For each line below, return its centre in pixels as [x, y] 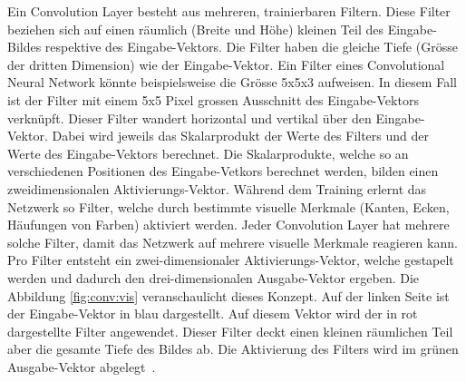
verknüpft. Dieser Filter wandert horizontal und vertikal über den [189, 118]
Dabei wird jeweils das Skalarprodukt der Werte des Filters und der [240, 136]
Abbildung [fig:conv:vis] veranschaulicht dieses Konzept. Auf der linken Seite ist [228, 295]
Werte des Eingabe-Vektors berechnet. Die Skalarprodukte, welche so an [208, 153]
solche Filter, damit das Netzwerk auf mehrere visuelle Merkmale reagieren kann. [233, 242]
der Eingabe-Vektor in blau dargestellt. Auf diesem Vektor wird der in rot [213, 313]
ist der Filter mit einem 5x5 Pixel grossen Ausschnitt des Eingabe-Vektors [213, 99]
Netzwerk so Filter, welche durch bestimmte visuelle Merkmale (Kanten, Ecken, [228, 206]
